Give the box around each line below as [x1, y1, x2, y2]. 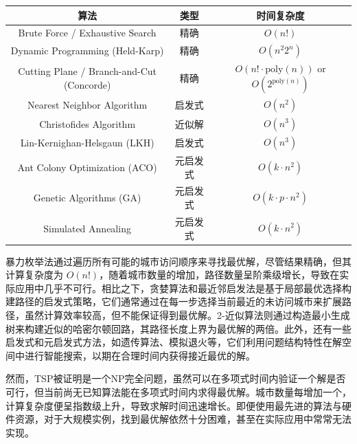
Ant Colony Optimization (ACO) [17, 159, 157, 174]
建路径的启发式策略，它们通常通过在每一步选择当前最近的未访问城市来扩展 [5, 294, 342, 309]
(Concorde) [63, 77, 111, 91]
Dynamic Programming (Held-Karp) [10, 43, 164, 58]
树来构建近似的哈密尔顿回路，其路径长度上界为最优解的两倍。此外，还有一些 [5, 321, 352, 335]
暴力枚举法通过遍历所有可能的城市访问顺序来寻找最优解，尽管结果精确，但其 [5, 254, 352, 268]
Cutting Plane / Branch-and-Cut [18, 64, 157, 78]
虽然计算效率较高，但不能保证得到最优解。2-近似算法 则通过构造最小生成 [24, 307, 350, 322]
